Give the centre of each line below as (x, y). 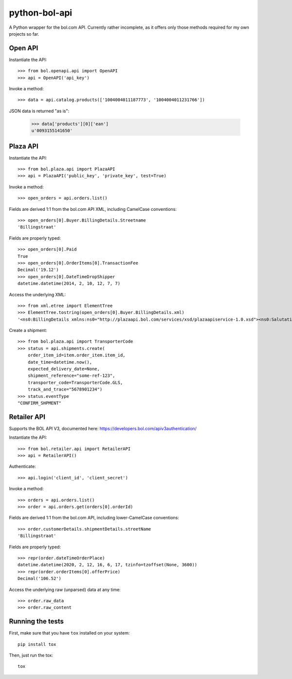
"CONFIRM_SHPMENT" (40, 403)
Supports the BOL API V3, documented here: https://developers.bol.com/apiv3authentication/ (103, 428)
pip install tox (37, 644)
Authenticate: (22, 467)
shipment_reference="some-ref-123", (71, 376)
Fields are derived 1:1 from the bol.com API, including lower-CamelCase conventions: (94, 518)
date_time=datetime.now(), (60, 362)
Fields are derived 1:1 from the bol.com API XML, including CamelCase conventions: (93, 209)
